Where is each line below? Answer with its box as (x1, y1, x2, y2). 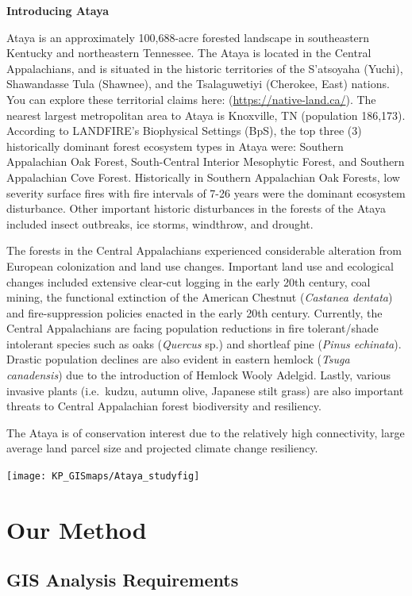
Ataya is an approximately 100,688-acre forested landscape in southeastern (6, 29, 370, 45)
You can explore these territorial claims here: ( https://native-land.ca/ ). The (6, 90, 376, 107)
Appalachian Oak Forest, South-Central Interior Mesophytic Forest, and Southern (6, 153, 405, 170)
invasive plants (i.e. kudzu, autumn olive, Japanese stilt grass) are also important (6, 382, 404, 398)
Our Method (6, 513, 147, 545)
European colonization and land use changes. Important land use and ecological (6, 257, 394, 274)
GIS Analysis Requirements (6, 567, 239, 592)
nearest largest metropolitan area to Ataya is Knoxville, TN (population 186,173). (6, 106, 406, 123)
